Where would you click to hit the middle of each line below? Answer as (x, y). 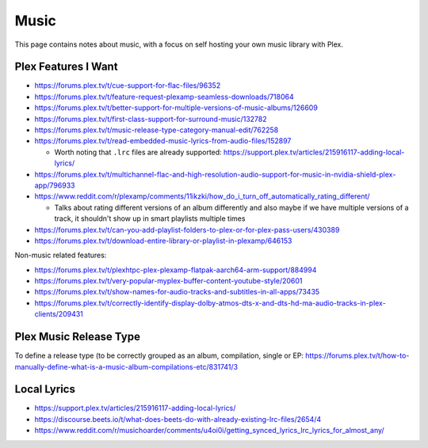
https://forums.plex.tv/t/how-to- (357, 355)
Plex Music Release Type (77, 337)
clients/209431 (59, 314)
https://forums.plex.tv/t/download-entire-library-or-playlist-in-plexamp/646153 (163, 241)
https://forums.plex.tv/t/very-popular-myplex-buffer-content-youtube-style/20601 (168, 281)
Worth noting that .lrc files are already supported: (138, 152)
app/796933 (55, 185)
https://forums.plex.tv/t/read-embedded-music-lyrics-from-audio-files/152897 (163, 141)
